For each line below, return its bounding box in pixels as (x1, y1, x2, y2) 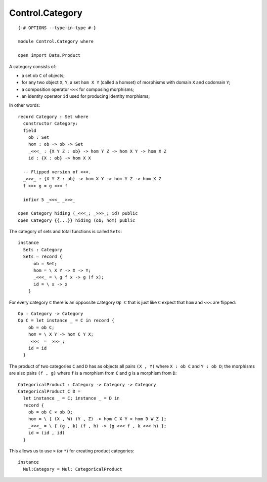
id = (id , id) (28, 430, 65, 436)
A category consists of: (9, 63, 57, 69)
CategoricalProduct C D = (18, 388, 81, 394)
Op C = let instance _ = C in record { (18, 318, 115, 323)
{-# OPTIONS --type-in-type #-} (18, 25, 96, 31)
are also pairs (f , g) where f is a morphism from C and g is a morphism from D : (9, 370, 177, 376)
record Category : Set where (18, 114, 89, 120)
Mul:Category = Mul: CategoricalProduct (23, 466, 123, 472)
